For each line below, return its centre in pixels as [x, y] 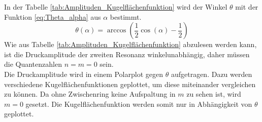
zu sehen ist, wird [214, 94]
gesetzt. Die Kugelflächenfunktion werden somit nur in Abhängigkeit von [139, 104]
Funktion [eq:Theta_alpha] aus [53, 16]
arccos [117, 31]
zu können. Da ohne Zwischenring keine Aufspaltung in [90, 94]
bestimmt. [126, 16]
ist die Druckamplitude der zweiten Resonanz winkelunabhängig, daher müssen [127, 54]
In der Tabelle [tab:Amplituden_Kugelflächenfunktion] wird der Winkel [116, 7]
